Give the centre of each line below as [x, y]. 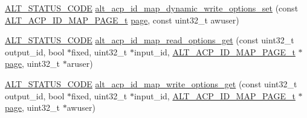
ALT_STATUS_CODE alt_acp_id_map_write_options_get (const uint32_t [151, 83]
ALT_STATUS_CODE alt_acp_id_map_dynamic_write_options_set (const [152, 8]
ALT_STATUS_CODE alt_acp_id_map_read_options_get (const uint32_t [150, 40]
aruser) [80, 64]
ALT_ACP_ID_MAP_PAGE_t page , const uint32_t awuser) [122, 20]
